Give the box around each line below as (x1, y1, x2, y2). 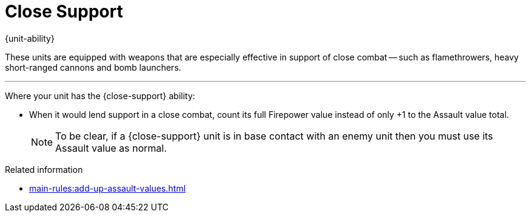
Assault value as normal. (55, 141, 167, 154)
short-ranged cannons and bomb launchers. (5, 62, 181, 73)
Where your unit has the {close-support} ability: (5, 90, 195, 101)
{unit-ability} (5, 33, 55, 44)
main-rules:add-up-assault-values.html (29, 183, 186, 193)
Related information (5, 164, 83, 175)
